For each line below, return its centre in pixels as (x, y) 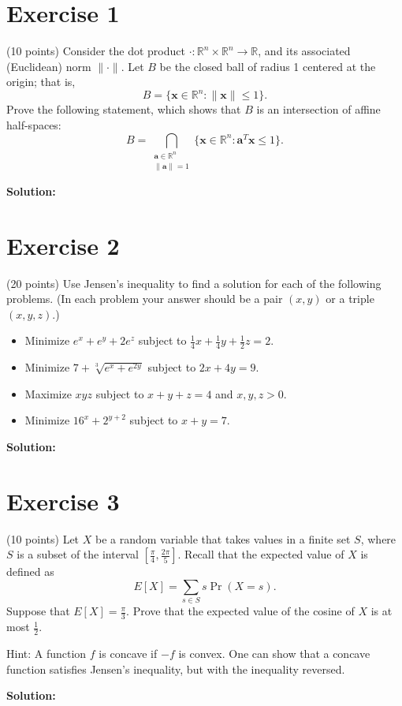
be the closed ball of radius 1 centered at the (268, 66)
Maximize (48, 393)
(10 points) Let (43, 538)
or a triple (350, 299)
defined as (30, 572)
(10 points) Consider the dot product (96, 51)
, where (378, 538)
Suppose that (38, 611)
